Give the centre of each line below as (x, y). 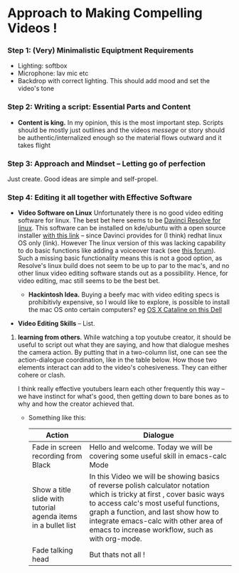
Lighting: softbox (42, 66)
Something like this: (57, 418)
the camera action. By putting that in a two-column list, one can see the (122, 353)
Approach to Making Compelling (105, 13)
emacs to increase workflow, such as (151, 530)
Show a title (51, 490)
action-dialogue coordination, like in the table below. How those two (117, 360)
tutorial (43, 508)
